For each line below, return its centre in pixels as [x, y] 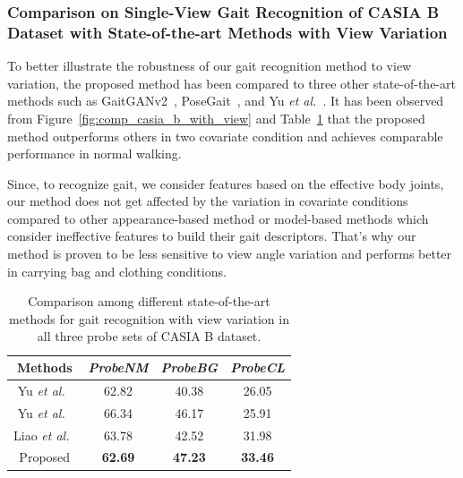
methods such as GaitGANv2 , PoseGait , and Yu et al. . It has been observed [226, 101]
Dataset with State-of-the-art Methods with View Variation [227, 32]
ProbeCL [258, 367]
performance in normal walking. [94, 154]
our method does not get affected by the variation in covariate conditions [208, 201]
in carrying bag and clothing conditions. [117, 271]
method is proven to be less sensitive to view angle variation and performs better [230, 254]
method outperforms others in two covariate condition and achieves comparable [225, 136]
